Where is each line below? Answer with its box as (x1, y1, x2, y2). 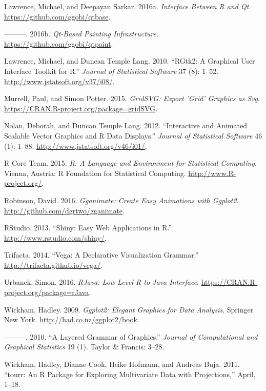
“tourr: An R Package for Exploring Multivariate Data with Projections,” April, (4, 368, 256, 379)
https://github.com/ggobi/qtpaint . (4, 38, 113, 49)
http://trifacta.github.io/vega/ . (4, 259, 103, 270)
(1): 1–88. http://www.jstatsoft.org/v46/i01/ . (4, 140, 147, 151)
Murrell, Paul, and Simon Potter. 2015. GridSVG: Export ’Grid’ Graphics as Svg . (4, 93, 260, 104)
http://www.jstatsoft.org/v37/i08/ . (4, 75, 115, 86)
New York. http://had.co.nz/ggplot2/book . (4, 314, 139, 325)
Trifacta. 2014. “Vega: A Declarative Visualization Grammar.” (4, 249, 199, 260)
